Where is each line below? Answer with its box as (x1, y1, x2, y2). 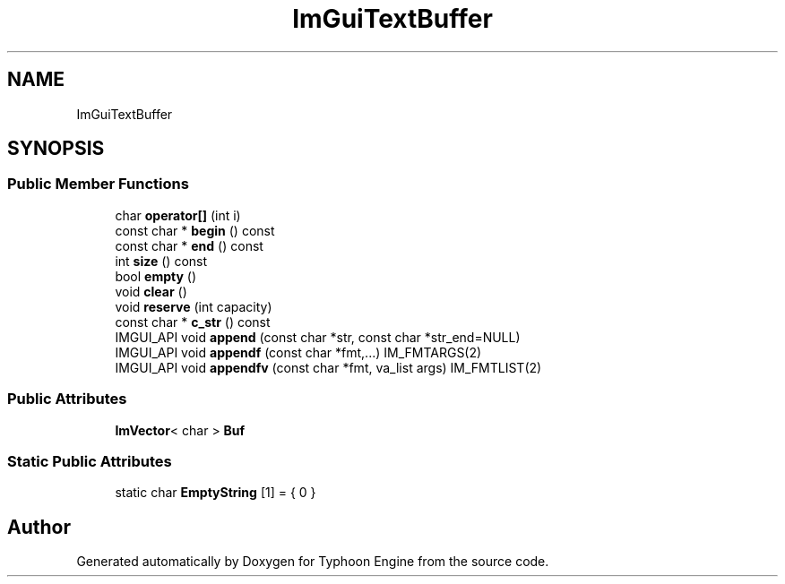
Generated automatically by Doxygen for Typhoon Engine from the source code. (76, 554, 549, 570)
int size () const (115, 253, 208, 269)
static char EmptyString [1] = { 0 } (115, 485, 316, 501)
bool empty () (115, 268, 197, 284)
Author (7, 515, 71, 538)
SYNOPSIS (7, 137, 105, 160)
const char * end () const (115, 237, 263, 253)
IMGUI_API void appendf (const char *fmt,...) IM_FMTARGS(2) (115, 344, 482, 360)
